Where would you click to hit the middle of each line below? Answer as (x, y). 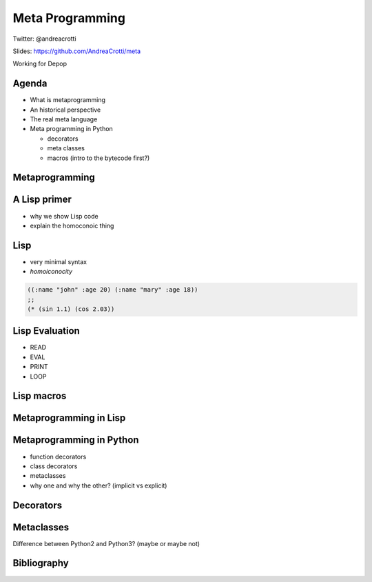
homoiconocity (51, 272)
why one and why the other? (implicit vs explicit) (99, 485)
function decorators (58, 456)
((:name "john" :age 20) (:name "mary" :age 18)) (113, 290)
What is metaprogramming (68, 100)
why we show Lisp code (64, 216)
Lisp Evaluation (46, 331)
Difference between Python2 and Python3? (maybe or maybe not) (106, 543)
